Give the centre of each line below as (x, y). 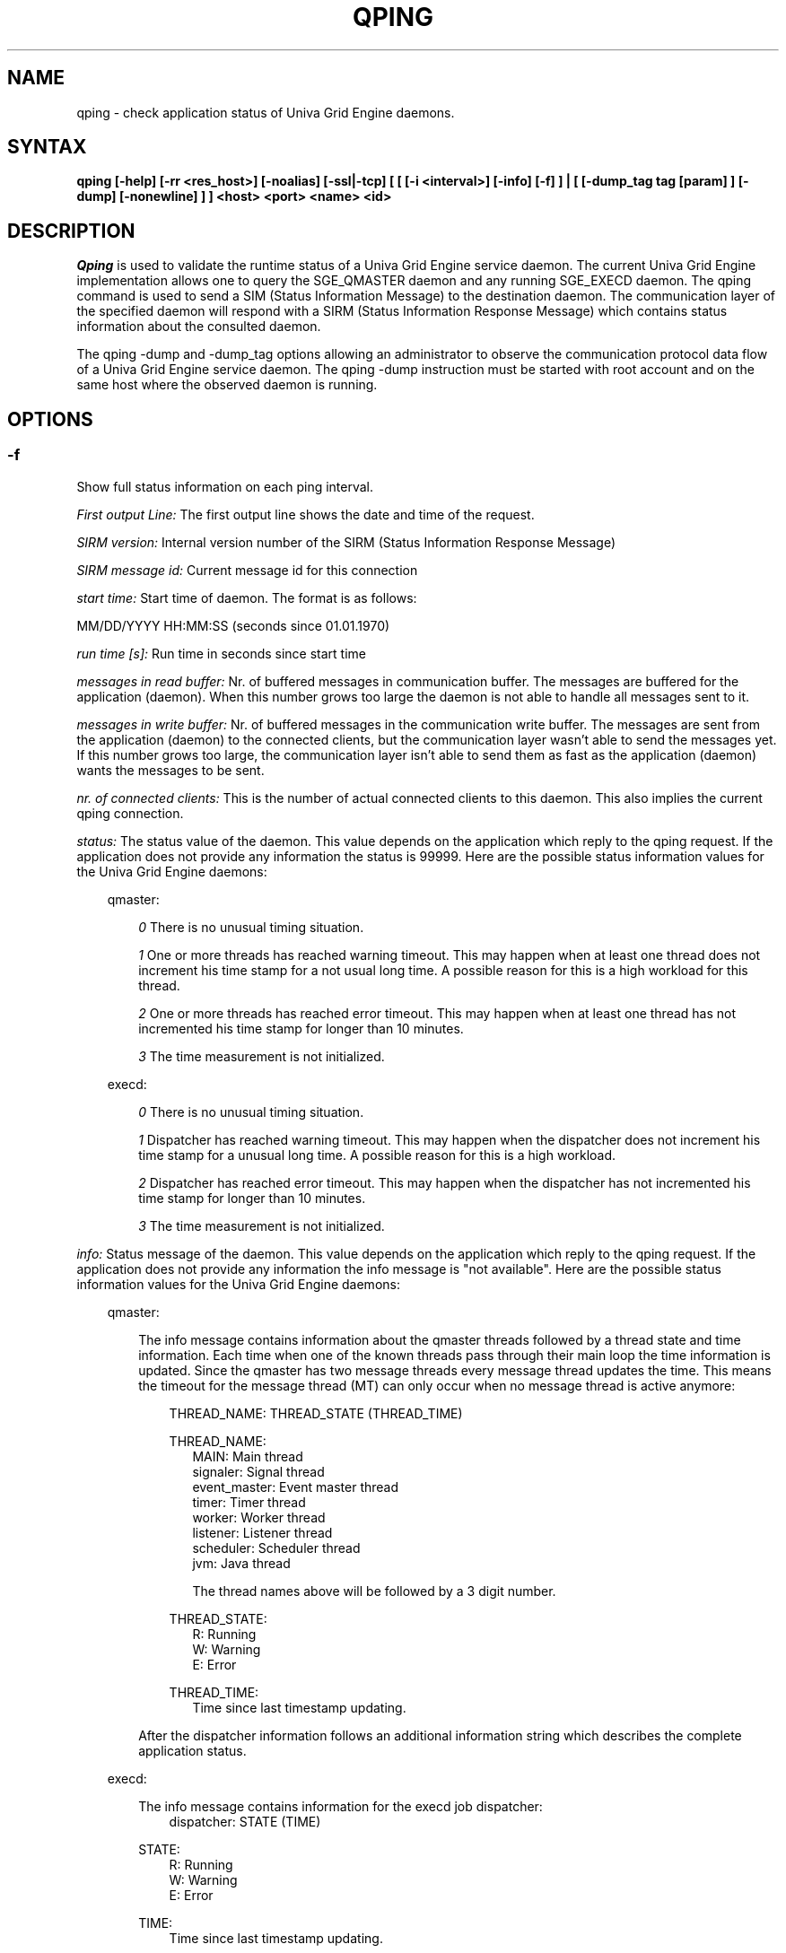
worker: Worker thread (259, 1517)
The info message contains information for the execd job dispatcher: (341, 1806)
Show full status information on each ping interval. (225, 486)
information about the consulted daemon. (199, 327)
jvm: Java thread (241, 1563)
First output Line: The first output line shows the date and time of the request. (306, 514)
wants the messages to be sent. (170, 770)
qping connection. (130, 813)
